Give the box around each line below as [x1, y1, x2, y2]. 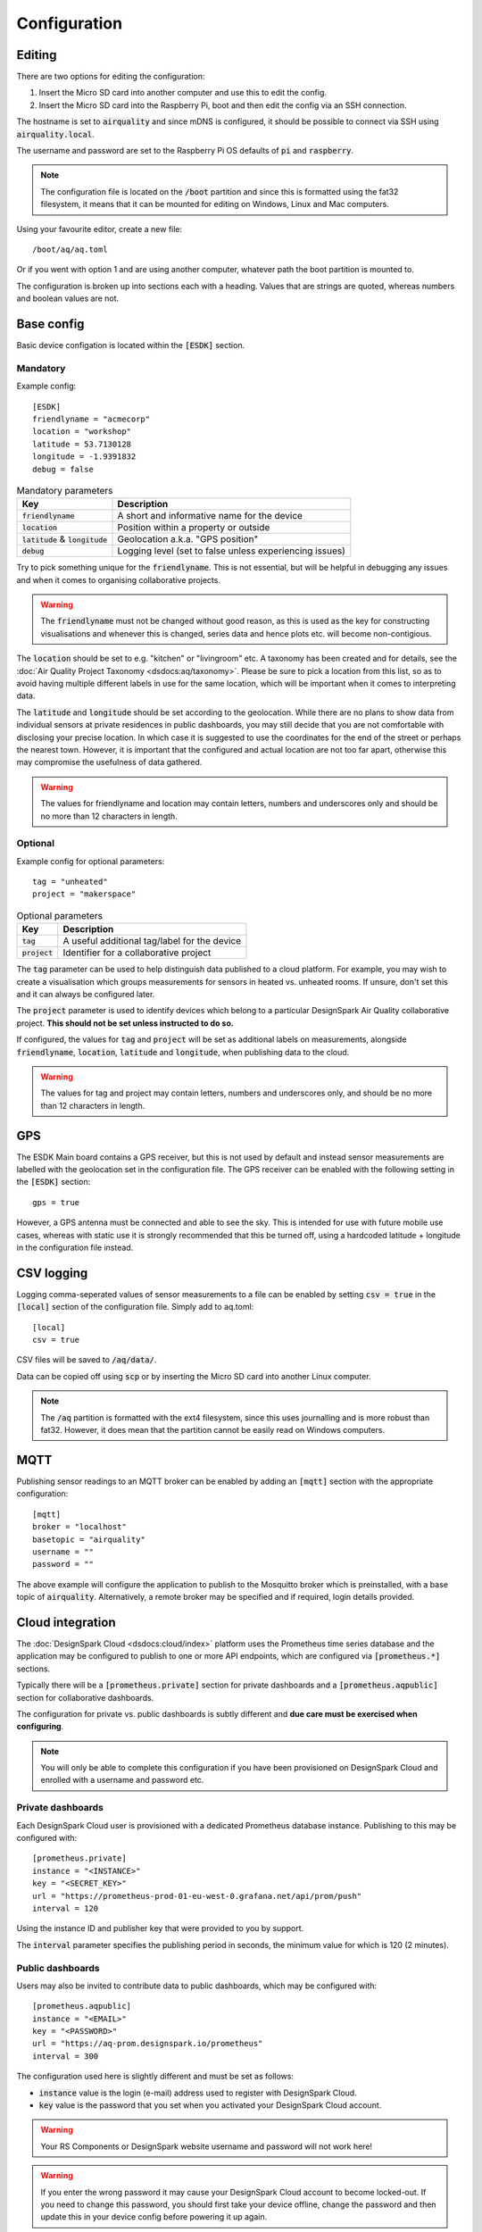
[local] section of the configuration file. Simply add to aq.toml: [16, 1302, 254, 1312]
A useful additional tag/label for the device [62, 935, 241, 947]
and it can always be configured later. [16, 989, 155, 1000]
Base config [16, 316, 85, 331]
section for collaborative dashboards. [16, 1692, 154, 1703]
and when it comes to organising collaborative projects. [16, 574, 220, 585]
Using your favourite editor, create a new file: [16, 223, 183, 234]
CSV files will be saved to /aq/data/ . [16, 1354, 157, 1365]
